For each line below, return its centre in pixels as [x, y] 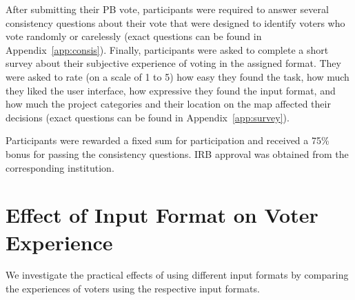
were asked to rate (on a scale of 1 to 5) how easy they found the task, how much [177, 76]
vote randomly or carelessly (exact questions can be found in [134, 36]
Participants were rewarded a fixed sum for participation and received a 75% [168, 140]
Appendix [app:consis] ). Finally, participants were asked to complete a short [167, 49]
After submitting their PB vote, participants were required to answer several [167, 9]
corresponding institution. [60, 167]
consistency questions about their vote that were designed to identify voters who [175, 22]
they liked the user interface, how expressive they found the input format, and [171, 90]
